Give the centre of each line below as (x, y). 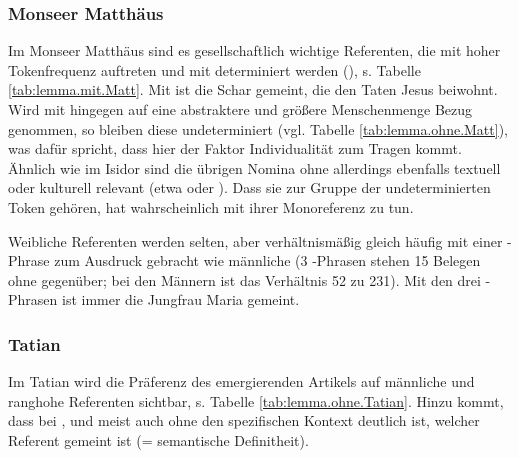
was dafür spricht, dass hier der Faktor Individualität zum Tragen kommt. (235, 148)
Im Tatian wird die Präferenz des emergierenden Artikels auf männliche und (241, 381)
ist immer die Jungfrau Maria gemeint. (180, 299)
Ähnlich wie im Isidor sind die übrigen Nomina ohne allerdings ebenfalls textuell (254, 167)
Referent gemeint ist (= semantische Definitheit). (158, 439)
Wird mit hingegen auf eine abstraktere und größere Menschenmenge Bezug (240, 109)
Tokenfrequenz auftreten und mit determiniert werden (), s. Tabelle (214, 69)
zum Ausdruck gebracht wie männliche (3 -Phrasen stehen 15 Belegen (267, 260)
